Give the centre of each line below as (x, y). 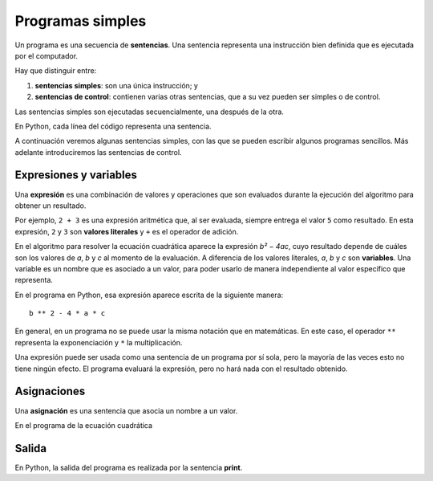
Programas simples (81, 21)
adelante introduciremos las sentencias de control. (98, 152)
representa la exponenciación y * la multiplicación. (99, 342)
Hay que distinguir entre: (56, 71)
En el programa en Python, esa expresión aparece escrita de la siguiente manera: (149, 295)
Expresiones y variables (76, 175)
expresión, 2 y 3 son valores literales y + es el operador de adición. (127, 231)
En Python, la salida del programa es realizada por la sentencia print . (129, 467)
